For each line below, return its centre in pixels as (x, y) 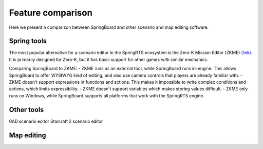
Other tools (26, 110)
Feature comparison (51, 13)
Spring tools (28, 41)
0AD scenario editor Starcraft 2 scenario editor (56, 121)
